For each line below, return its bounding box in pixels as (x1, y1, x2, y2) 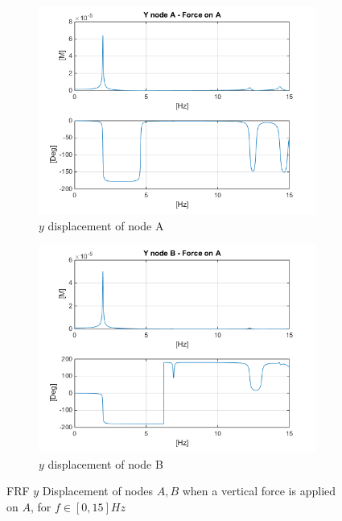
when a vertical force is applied (182, 482, 336, 499)
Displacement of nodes (42, 482, 154, 499)
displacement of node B (47, 455, 163, 472)
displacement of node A (47, 217, 164, 234)
